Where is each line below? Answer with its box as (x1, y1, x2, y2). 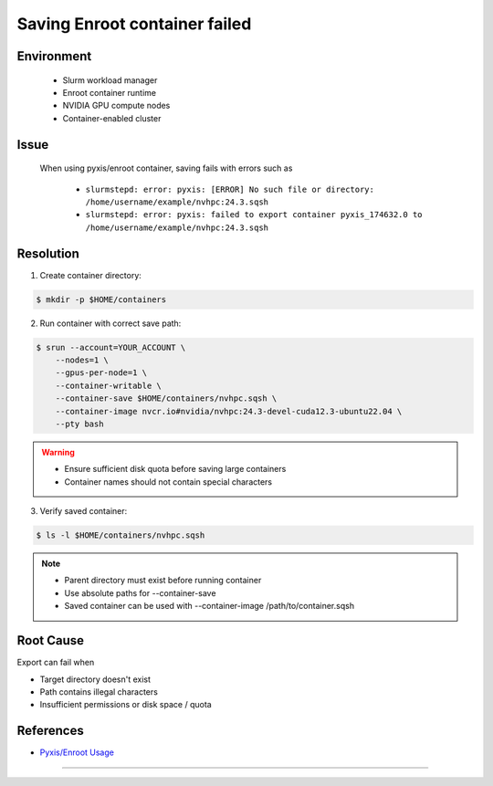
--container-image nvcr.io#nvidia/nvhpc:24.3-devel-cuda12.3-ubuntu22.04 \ (55, 406, 403, 416)
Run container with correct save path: (39, 318, 182, 329)
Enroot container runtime (62, 87, 157, 98)
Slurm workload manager (62, 74, 158, 86)
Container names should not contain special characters (64, 476, 273, 487)
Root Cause (16, 633, 85, 648)
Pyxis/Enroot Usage (39, 747, 114, 758)
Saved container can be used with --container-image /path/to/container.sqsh (64, 601, 355, 612)
